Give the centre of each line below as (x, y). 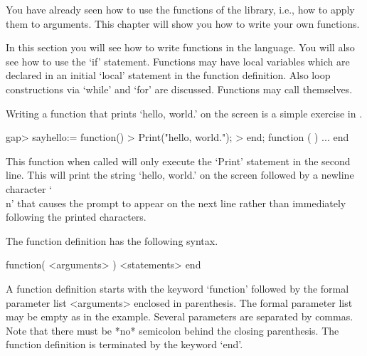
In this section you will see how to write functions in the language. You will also (180, 47)
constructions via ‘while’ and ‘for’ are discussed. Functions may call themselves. (179, 89)
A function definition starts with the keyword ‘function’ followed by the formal (177, 288)
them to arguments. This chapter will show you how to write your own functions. (183, 23)
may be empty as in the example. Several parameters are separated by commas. (180, 316)
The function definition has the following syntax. (112, 240)
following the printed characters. (76, 217)
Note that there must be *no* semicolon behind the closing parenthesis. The (172, 330)
